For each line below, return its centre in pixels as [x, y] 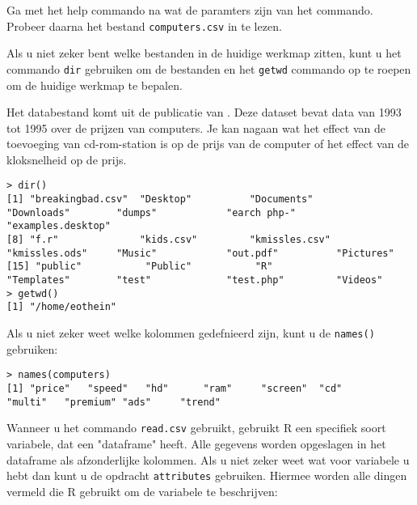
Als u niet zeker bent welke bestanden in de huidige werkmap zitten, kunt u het [204, 53]
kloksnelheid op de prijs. [67, 159]
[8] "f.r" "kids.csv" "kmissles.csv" [168, 240]
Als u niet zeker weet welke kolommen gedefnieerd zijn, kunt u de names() [191, 333]
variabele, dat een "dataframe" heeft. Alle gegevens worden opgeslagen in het [196, 443]
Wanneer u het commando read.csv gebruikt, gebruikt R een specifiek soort [196, 428]
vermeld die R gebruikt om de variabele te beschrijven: [142, 491]
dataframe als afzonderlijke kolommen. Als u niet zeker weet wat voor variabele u [208, 459]
